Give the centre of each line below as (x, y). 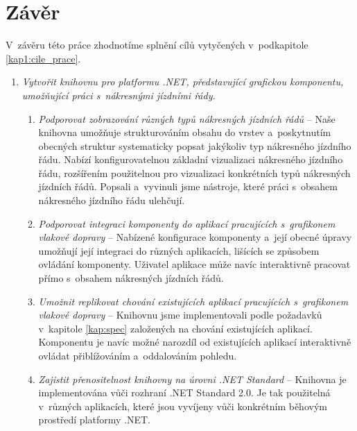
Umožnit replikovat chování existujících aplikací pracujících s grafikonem (193, 301)
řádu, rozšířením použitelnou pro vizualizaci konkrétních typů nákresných (194, 172)
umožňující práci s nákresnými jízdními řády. (119, 95)
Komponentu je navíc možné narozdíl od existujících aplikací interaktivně (195, 342)
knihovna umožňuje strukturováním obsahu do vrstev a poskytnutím (185, 132)
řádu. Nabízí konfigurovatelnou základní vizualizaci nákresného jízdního (191, 159)
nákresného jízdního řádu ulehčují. (112, 200)
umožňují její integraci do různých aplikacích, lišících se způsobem (179, 250)
